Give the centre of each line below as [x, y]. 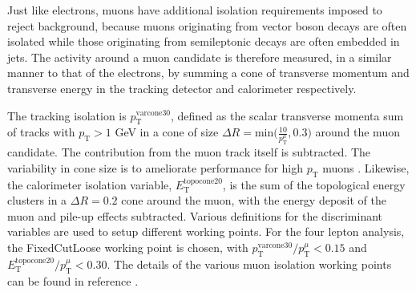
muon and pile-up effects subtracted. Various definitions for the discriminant [195, 215]
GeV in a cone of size [167, 132]
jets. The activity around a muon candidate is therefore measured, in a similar [200, 57]
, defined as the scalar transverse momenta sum [287, 115]
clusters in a [37, 200]
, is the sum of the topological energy [314, 184]
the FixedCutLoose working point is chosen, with [128, 247]
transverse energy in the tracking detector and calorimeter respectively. [182, 88]
